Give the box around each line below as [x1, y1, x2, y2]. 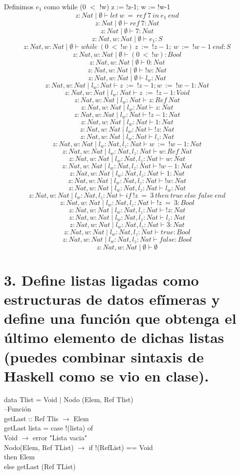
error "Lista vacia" [33, 432, 87, 443]
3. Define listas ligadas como [4, 270, 199, 290]
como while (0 [44, 1, 86, 11]
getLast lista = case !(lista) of [4, 423, 93, 433]
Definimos [4, 1, 34, 11]
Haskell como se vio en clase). [4, 365, 209, 385]
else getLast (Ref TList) [4, 461, 76, 471]
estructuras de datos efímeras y [4, 289, 220, 309]
